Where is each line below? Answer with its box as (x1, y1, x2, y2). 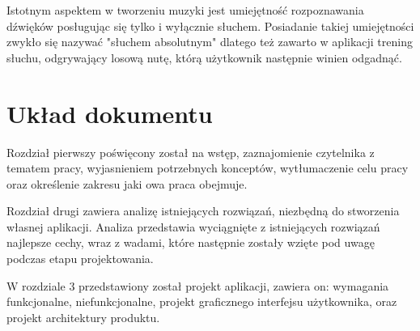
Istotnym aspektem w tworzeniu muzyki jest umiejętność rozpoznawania (6, 2, 364, 18)
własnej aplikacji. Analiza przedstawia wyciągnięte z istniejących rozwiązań (6, 218, 380, 235)
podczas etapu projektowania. (6, 250, 154, 267)
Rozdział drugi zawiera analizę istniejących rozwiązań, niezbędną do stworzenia (6, 202, 400, 219)
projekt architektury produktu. (6, 308, 160, 325)
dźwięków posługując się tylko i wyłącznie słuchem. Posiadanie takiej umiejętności (6, 17, 414, 34)
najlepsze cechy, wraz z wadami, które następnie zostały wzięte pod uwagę (6, 234, 375, 251)
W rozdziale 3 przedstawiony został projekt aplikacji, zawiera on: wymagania (6, 277, 389, 294)
